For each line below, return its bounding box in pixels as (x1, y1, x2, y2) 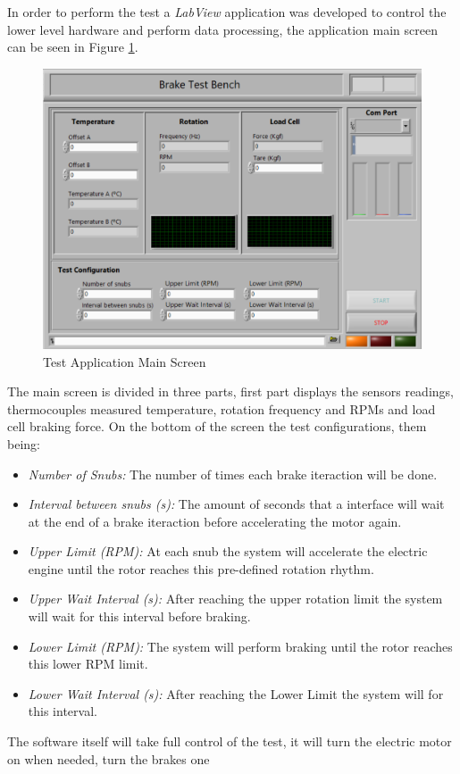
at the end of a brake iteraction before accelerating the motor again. (28, 512, 402, 530)
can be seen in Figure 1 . (7, 37, 138, 56)
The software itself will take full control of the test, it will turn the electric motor (7, 732, 452, 751)
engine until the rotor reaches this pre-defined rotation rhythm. (28, 559, 374, 578)
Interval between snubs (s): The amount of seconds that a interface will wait (28, 495, 445, 513)
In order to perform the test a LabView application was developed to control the (7, 3, 447, 21)
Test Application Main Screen (43, 352, 206, 370)
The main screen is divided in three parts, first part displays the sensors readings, (7, 382, 454, 401)
